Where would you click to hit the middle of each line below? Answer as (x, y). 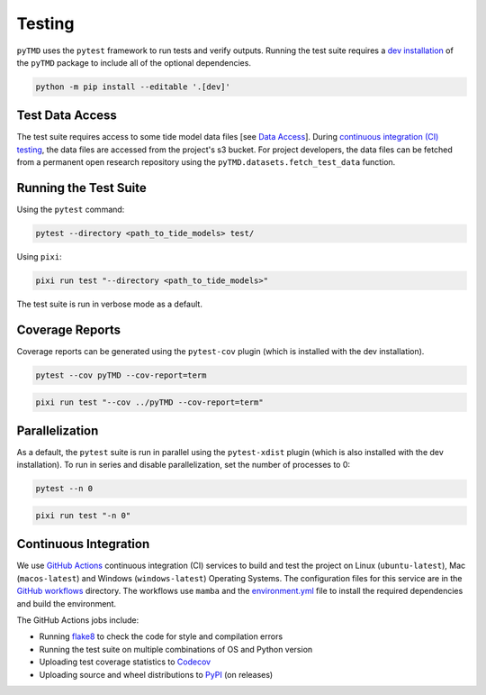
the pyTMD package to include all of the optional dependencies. (134, 62)
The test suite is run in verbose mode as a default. (109, 304)
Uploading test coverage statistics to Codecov (125, 662)
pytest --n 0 (64, 489)
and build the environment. (67, 603)
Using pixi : (39, 257)
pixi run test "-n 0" (83, 515)
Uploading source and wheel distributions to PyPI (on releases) (156, 674)
